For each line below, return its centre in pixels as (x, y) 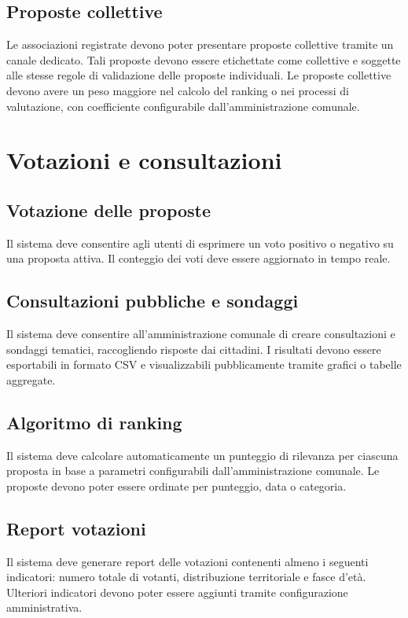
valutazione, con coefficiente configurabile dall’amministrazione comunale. (183, 106)
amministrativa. (44, 607)
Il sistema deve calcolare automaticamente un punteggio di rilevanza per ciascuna (202, 455)
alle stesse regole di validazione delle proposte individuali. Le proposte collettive (199, 75)
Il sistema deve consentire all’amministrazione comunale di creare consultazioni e (201, 334)
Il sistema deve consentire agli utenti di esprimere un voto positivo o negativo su (200, 243)
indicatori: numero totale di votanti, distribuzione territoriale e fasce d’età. (186, 577)
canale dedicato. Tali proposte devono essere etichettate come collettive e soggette (204, 59)
